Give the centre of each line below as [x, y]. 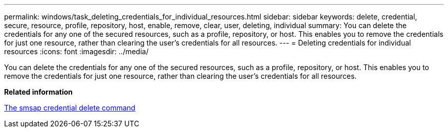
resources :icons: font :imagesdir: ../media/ [76, 51]
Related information [39, 92]
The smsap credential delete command [70, 108]
